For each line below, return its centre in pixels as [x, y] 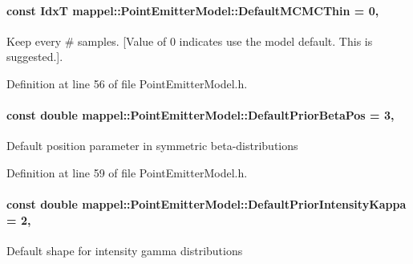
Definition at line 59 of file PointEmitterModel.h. [127, 172]
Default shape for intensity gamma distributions [125, 250]
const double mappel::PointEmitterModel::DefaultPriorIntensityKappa [206, 204]
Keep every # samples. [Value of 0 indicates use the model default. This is [190, 41]
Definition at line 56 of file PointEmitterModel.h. [127, 83]
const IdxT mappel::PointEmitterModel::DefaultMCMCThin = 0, [193, 10]
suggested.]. [35, 57]
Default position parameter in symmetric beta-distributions [152, 146]
